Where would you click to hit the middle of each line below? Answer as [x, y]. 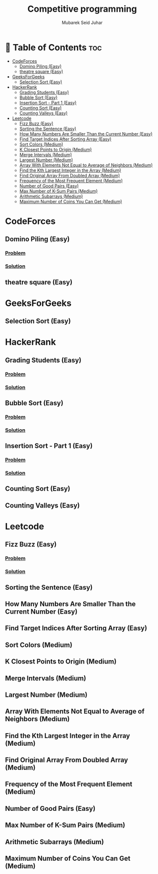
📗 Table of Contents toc [54, 47]
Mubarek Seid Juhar [82, 23]
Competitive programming [82, 9]
